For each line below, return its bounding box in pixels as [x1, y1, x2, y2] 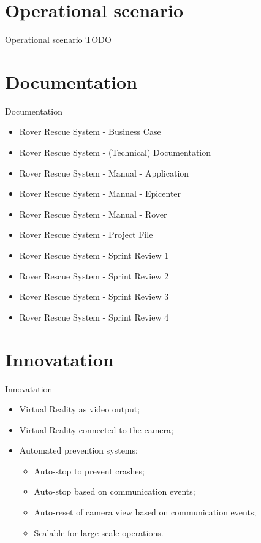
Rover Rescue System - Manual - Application [19, 166, 189, 179]
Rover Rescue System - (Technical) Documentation [19, 146, 211, 159]
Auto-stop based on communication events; [34, 485, 195, 498]
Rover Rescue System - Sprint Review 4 [19, 310, 169, 323]
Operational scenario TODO [5, 33, 112, 46]
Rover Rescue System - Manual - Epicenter [19, 187, 181, 200]
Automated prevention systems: [19, 444, 138, 457]
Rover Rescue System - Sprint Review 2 [19, 269, 169, 282]
